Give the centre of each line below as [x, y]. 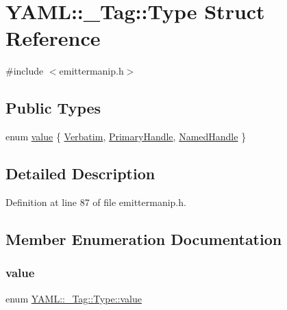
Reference [53, 38]
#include [25, 71]
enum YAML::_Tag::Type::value [74, 298]
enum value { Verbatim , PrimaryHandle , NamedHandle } [126, 137]
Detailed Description [80, 173]
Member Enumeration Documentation [144, 238]
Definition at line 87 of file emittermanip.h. [96, 202]
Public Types [53, 108]
